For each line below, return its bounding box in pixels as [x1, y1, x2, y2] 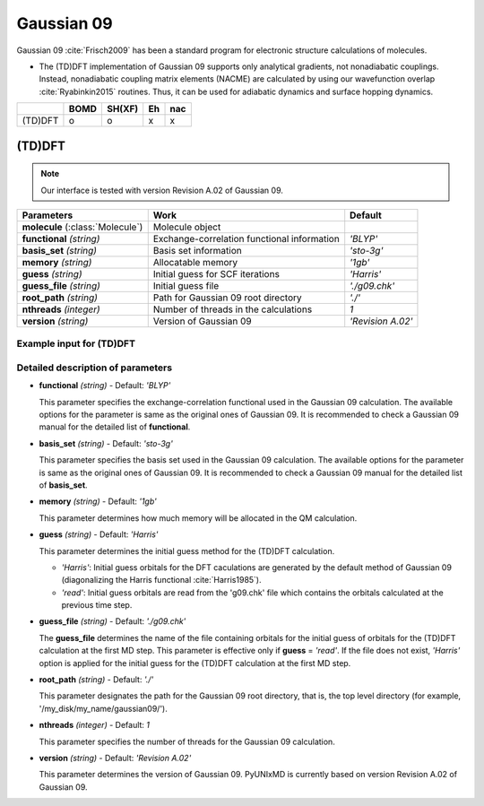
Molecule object [152, 221, 221, 233]
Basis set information [152, 244, 242, 256]
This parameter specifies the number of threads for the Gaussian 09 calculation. [39, 736, 335, 747]
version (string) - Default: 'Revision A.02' [39, 752, 192, 763]
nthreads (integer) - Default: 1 [39, 720, 151, 731]
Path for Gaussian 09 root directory [152, 291, 302, 304]
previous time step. [61, 600, 133, 611]
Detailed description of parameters [16, 361, 173, 374]
